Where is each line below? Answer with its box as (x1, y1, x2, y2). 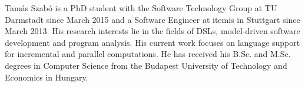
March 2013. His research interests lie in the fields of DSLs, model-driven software (5, 25, 300, 37)
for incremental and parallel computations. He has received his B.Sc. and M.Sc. (5, 48, 291, 60)
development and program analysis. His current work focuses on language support (5, 36, 300, 48)
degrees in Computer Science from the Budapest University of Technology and (5, 59, 287, 71)
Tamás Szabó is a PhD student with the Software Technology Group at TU (5, 2, 277, 14)
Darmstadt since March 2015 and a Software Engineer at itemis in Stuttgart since (5, 13, 300, 25)
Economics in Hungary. (5, 71, 88, 83)
